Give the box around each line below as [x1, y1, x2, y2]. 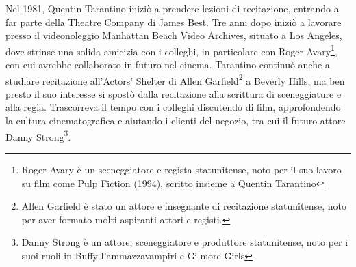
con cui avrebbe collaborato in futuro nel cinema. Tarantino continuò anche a [5, 57, 330, 72]
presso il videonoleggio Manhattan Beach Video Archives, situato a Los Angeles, [5, 28, 342, 42]
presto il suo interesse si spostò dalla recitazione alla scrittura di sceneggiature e [5, 86, 342, 100]
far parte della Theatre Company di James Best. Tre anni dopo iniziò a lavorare [5, 14, 342, 29]
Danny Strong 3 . [5, 127, 71, 143]
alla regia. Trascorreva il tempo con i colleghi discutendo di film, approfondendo [5, 100, 341, 114]
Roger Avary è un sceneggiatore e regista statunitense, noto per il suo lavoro [21, 162, 342, 176]
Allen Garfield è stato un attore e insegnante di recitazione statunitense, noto [21, 199, 346, 213]
